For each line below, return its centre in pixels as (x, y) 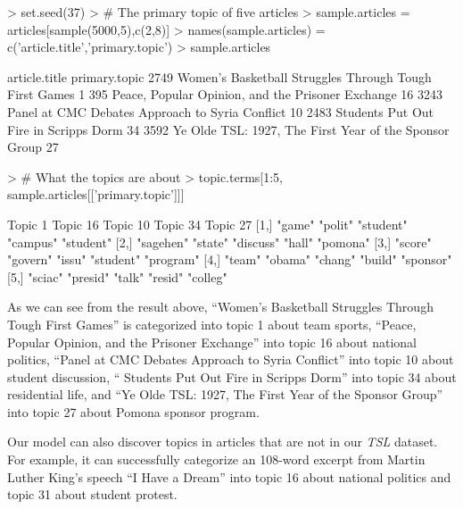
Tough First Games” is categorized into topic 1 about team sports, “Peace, (212, 324)
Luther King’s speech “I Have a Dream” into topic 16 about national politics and (229, 476)
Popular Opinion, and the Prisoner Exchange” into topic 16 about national (212, 342)
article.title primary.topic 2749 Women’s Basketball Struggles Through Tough (219, 76)
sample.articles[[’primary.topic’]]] (96, 194)
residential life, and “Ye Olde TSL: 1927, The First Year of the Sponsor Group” (225, 394)
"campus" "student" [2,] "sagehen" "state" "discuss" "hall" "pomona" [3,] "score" (219, 242)
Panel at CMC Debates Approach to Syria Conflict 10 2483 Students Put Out (221, 111)
